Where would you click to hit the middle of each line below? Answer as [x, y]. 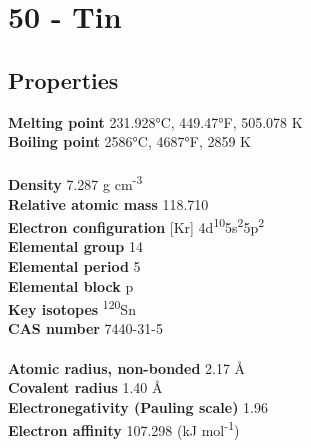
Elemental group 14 [75, 246]
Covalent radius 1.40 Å [85, 387]
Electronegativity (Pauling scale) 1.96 [138, 406]
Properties [63, 79]
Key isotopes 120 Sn [72, 307]
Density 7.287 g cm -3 [75, 183]
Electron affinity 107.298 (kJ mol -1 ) [124, 429]
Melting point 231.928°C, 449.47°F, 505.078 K [155, 121]
